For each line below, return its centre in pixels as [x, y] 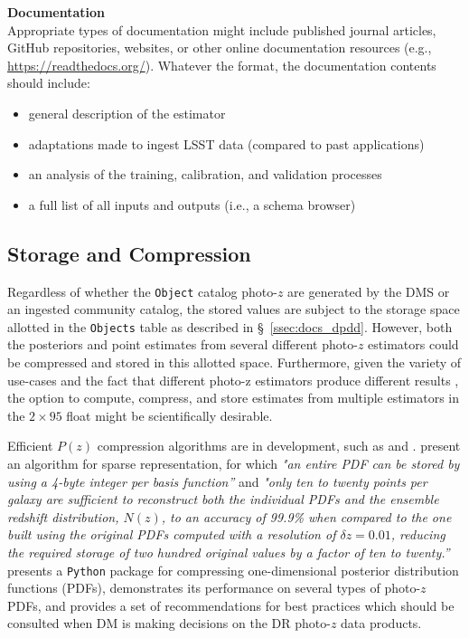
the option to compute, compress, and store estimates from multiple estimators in [233, 398]
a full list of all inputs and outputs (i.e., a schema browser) [192, 204]
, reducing [418, 534]
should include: [49, 83]
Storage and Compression [129, 253]
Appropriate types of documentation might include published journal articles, [222, 29]
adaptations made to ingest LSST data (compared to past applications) [226, 143]
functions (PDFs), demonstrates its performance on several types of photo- [214, 588]
